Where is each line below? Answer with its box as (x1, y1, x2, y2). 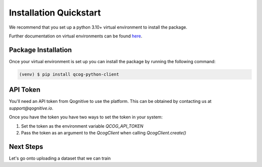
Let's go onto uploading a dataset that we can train (9, 155, 111, 161)
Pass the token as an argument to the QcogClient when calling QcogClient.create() (21, 130, 186, 135)
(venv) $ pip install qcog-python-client (19, 71, 119, 77)
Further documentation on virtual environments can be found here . (9, 33, 143, 39)
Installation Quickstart (9, 7, 101, 18)
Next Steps (9, 142, 43, 150)
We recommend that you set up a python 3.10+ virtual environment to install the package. (9, 24, 188, 30)
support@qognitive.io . (9, 105, 53, 111)
